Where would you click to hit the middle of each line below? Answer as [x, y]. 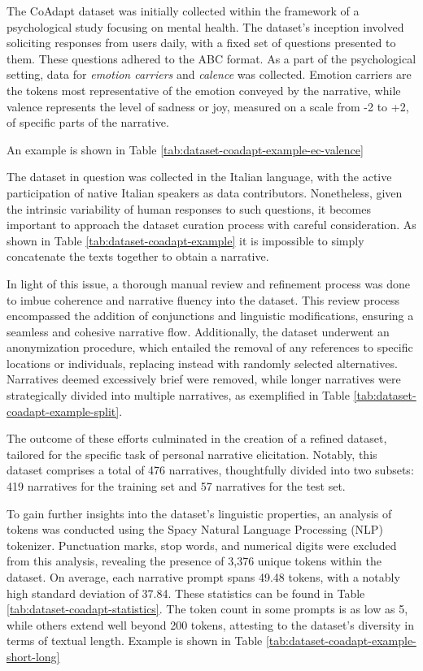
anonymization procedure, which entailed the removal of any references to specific [210, 347]
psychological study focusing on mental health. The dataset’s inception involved [205, 26]
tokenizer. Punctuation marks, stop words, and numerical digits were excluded [202, 545]
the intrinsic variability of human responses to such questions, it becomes [189, 208]
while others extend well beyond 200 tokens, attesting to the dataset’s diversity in [211, 624]
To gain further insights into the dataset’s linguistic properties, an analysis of [199, 513]
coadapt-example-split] [63, 411]
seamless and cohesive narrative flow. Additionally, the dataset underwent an [198, 331]
